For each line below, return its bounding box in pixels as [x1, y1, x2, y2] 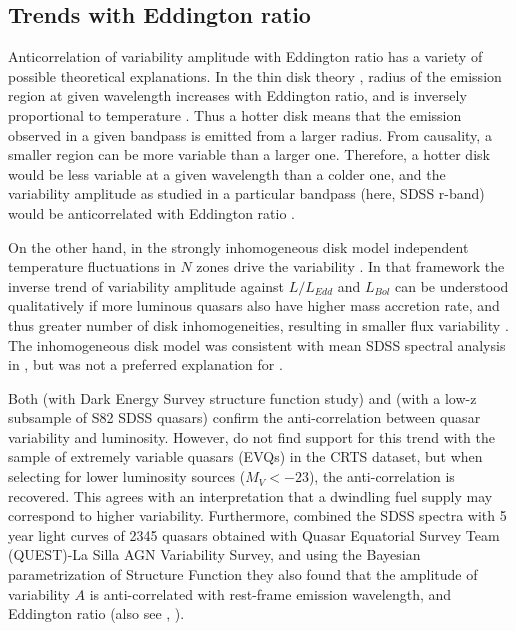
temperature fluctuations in [8, 256, 176, 277]
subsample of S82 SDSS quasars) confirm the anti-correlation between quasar [8, 407, 481, 428]
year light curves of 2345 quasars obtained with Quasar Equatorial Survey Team [8, 524, 500, 545]
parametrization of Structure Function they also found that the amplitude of [8, 564, 478, 585]
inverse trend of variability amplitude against [8, 275, 285, 296]
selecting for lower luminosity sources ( [8, 466, 246, 487]
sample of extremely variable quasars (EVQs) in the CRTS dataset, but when [8, 446, 483, 467]
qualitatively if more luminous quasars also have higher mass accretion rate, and [8, 295, 500, 316]
